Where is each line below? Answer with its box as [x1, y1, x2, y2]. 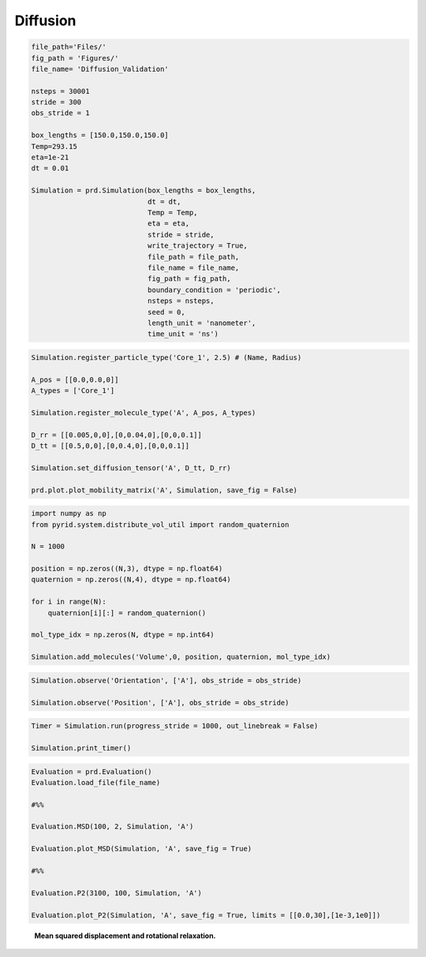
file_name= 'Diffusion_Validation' [31, 64, 169, 73]
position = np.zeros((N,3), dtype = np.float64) [31, 564, 223, 574]
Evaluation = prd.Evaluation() [31, 767, 153, 776]
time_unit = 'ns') [147, 330, 219, 338]
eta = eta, [147, 219, 189, 228]
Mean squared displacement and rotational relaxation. [34, 931, 216, 940]
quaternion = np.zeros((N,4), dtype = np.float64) [31, 575, 232, 584]
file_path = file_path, [147, 252, 240, 261]
